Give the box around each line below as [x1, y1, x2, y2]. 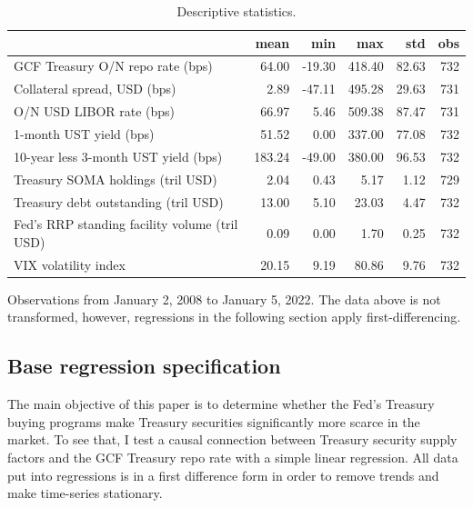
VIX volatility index [14, 254, 126, 274]
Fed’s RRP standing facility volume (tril [14, 214, 238, 234]
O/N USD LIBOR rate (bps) [14, 102, 176, 121]
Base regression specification [7, 352, 281, 380]
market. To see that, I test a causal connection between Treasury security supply [7, 430, 458, 449]
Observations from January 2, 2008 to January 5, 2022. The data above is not [7, 289, 441, 308]
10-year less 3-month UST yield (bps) [14, 146, 223, 165]
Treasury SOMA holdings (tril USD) [14, 169, 217, 188]
